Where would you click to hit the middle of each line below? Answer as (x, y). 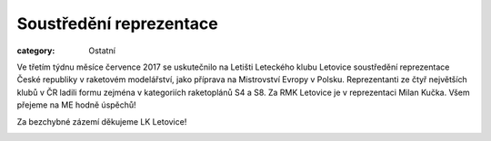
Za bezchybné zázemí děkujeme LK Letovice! (102, 121)
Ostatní (102, 51)
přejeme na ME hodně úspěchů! (76, 105)
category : (36, 51)
